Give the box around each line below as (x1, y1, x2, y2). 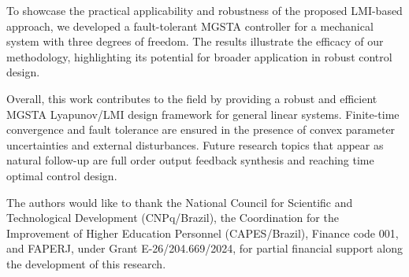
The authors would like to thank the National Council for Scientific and (6, 194, 353, 210)
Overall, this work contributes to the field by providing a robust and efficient (6, 90, 377, 106)
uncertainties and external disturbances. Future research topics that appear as (6, 136, 384, 153)
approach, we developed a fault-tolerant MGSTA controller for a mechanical (6, 17, 374, 34)
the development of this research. (6, 255, 166, 271)
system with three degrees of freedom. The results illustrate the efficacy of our (6, 33, 384, 50)
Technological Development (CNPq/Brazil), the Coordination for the (6, 209, 339, 226)
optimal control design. (6, 167, 117, 183)
